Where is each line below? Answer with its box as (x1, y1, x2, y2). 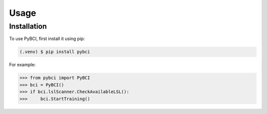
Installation (9, 22, 47, 31)
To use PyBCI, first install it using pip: (9, 36, 85, 42)
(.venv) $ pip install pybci (19, 49, 90, 55)
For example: (9, 62, 36, 68)
